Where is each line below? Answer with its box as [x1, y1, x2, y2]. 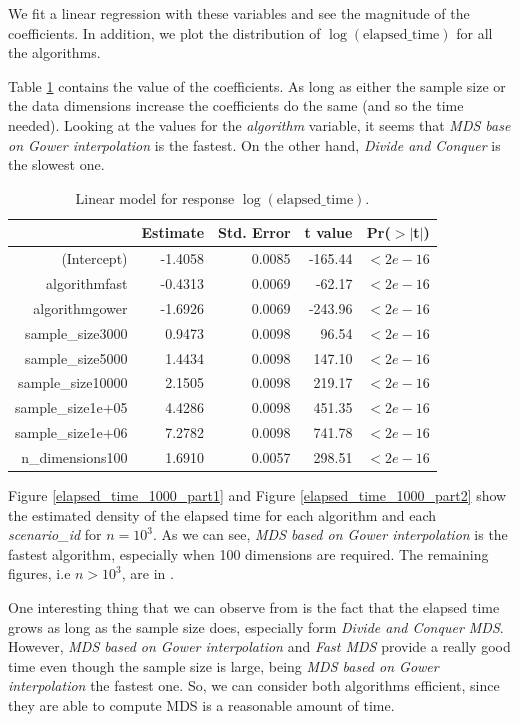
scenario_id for [8, 524, 102, 545]
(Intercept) [61, 248, 128, 269]
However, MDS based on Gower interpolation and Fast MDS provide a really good [8, 636, 511, 657]
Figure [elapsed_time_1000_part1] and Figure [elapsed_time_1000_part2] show [8, 485, 507, 506]
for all [456, 22, 493, 43]
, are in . [121, 563, 174, 584]
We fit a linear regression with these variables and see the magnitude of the [8, 3, 470, 23]
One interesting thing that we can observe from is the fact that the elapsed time [8, 597, 500, 617]
